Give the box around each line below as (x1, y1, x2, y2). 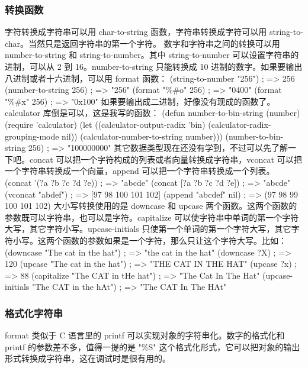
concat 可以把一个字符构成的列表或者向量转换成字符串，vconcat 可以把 (29, 153, 302, 165)
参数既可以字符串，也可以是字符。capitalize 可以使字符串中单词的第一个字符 (5, 211, 299, 223)
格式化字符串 (5, 305, 63, 320)
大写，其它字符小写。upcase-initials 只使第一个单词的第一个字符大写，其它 (5, 222, 291, 235)
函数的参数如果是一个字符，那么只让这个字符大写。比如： (62, 234, 287, 246)
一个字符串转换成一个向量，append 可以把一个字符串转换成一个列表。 (5, 164, 275, 177)
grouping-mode (5, 130, 59, 142)
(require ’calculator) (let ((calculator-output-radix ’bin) (5, 118, 206, 130)
